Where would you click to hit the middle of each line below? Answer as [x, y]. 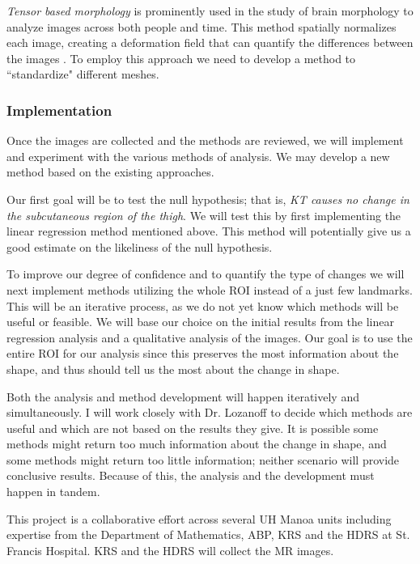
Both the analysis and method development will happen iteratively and [183, 396]
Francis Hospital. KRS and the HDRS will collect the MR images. [170, 550]
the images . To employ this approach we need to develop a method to [181, 58]
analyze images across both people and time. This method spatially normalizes [202, 26]
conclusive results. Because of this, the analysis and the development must [191, 475]
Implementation [59, 110]
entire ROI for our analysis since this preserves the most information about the [203, 353]
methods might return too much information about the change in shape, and [197, 444]
